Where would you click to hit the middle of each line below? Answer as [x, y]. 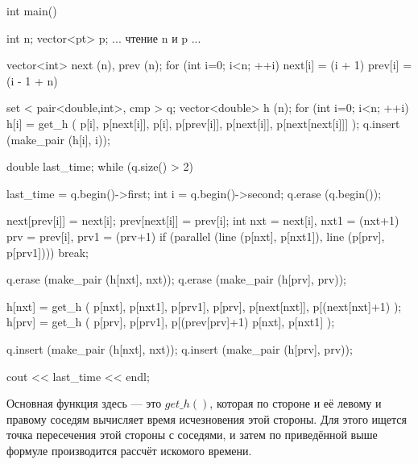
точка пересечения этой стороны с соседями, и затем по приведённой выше [192, 435]
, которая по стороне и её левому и [296, 403]
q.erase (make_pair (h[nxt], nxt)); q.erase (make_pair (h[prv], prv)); [177, 279]
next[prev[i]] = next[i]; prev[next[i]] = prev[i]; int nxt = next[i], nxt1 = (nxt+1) [203, 220]
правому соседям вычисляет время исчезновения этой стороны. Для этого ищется [207, 418]
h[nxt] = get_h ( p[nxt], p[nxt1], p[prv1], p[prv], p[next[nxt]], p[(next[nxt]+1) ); [204, 306]
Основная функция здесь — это [84, 403]
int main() [32, 10]
